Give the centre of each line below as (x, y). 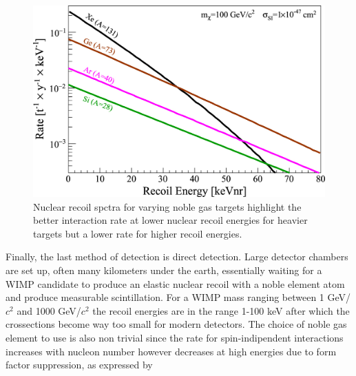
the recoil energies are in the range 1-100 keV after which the (221, 310)
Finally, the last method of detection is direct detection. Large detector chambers (177, 257)
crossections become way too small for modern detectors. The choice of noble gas (176, 324)
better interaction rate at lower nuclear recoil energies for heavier (170, 220)
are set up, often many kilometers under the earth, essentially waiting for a (164, 270)
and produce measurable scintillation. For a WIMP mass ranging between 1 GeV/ (178, 297)
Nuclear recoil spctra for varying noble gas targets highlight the (167, 206)
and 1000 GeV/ (49, 310)
